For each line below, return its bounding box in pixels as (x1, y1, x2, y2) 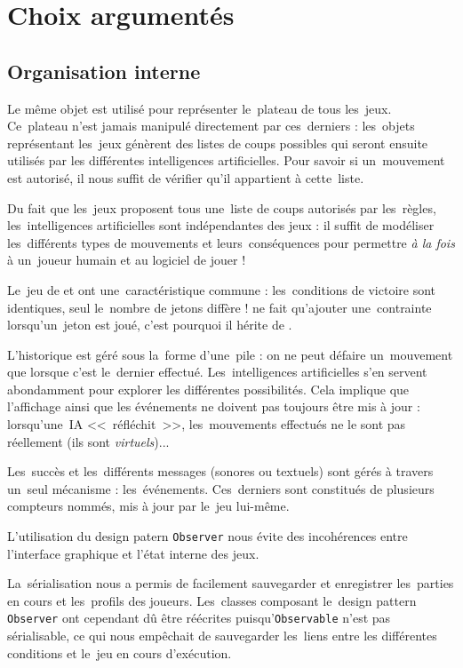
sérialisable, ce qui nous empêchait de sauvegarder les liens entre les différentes (7, 626, 437, 645)
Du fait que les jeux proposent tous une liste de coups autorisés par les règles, (7, 198, 436, 217)
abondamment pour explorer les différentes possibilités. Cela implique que (7, 379, 410, 398)
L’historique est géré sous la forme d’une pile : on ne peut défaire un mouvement (7, 345, 453, 363)
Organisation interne (7, 57, 201, 84)
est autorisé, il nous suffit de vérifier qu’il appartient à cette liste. (7, 168, 364, 187)
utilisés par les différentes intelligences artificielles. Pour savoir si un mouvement (7, 151, 445, 170)
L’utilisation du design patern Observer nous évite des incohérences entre (7, 527, 408, 545)
